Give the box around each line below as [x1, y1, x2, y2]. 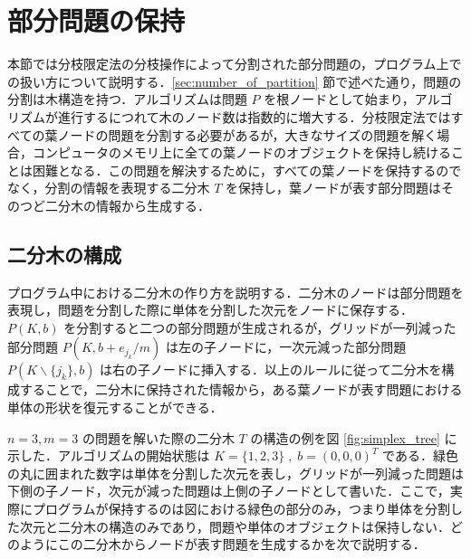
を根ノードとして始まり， [264, 90, 415, 109]
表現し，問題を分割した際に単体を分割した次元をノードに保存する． [7, 300, 413, 319]
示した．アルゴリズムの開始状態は [7, 446, 210, 465]
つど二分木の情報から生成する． [19, 195, 210, 214]
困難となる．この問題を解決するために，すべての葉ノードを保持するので [32, 160, 462, 179]
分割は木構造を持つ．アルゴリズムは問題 [7, 90, 247, 109]
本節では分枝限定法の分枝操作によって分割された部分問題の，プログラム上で [7, 54, 462, 73]
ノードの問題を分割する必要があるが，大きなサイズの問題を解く [57, 125, 437, 144]
